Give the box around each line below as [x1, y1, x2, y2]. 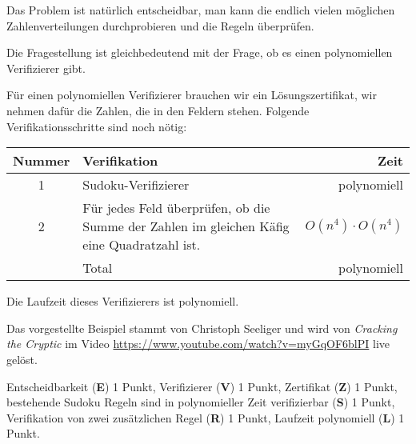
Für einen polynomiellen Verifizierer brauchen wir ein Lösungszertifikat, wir [6, 86, 377, 103]
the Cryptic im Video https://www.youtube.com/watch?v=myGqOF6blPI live [6, 335, 390, 352]
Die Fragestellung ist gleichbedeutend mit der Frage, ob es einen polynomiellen [6, 44, 393, 61]
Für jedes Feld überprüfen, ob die [82, 198, 270, 218]
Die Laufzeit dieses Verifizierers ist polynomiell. [6, 293, 239, 310]
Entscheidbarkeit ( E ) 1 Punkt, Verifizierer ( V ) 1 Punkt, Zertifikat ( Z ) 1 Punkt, [6, 378, 398, 394]
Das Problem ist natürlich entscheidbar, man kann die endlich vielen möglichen [6, 2, 395, 18]
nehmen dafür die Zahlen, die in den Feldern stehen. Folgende [6, 102, 310, 118]
